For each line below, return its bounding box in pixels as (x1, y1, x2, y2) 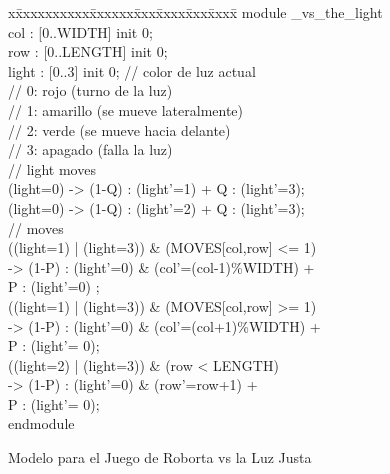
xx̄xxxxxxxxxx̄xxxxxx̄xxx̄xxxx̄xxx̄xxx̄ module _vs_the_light (8, 2, 383, 22)
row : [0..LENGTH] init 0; (8, 41, 168, 62)
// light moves (8, 158, 96, 179)
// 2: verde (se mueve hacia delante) (8, 119, 231, 140)
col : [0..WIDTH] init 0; (8, 21, 153, 42)
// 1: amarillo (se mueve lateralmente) (8, 99, 244, 120)
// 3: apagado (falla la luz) (8, 139, 173, 160)
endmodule (8, 413, 75, 434)
